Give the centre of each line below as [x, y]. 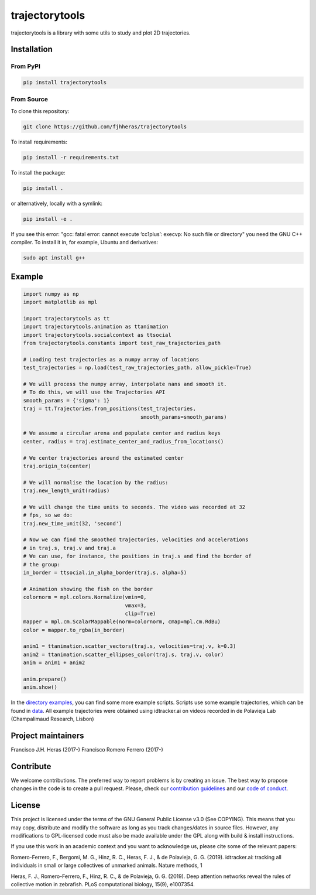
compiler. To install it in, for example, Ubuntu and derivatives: [85, 242]
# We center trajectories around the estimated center [103, 458]
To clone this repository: [40, 111]
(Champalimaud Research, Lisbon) [52, 719]
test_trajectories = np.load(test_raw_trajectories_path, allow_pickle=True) [137, 368]
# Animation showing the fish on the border [88, 589]
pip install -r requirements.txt [71, 157]
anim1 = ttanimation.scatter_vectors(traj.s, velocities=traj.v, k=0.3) [130, 646]
